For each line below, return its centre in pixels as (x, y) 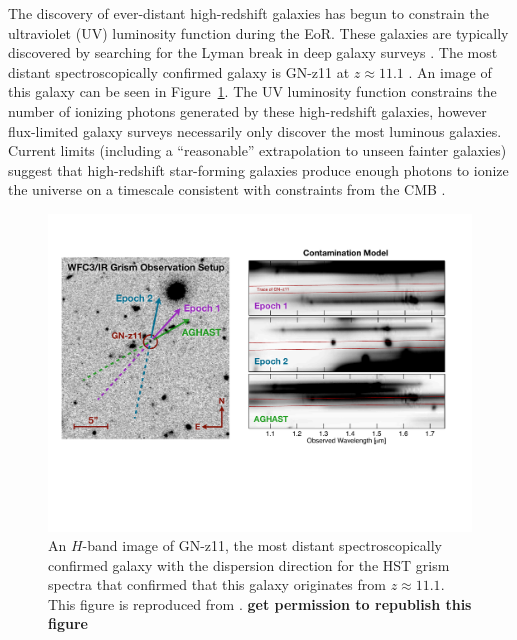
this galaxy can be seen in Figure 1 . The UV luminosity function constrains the (252, 91)
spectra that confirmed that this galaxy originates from (217, 584)
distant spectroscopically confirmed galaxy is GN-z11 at (179, 71)
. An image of (450, 71)
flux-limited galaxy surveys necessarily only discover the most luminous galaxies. (255, 130)
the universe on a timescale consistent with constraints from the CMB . (227, 189)
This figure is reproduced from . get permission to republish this (260, 603)
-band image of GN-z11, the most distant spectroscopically (262, 545)
